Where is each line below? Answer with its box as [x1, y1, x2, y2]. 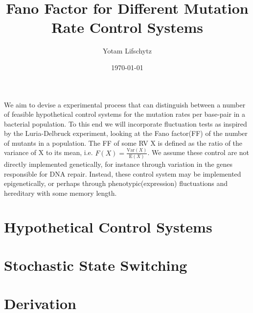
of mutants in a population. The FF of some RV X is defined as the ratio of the [4, 137, 243, 148]
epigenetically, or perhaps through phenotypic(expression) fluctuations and [4, 178, 228, 188]
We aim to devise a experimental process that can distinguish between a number [4, 99, 246, 109]
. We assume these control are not [147, 147, 250, 157]
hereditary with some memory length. [4, 187, 117, 198]
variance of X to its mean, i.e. [4, 147, 93, 157]
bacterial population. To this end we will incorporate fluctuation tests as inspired [4, 118, 247, 129]
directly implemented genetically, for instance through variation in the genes [4, 159, 232, 169]
